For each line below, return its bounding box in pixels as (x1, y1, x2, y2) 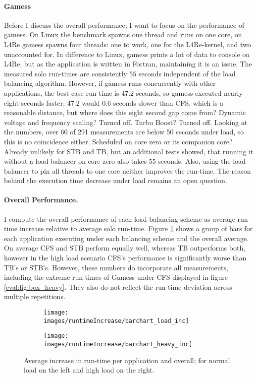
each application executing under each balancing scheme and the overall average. (4, 233, 249, 243)
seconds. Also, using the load (158, 156, 246, 166)
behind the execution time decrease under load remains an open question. (4, 175, 227, 186)
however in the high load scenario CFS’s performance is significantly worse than (4, 252, 247, 263)
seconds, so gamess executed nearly (136, 87, 243, 98)
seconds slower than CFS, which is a (113, 97, 223, 108)
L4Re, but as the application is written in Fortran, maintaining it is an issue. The (4, 59, 252, 69)
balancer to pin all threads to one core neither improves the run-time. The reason (4, 165, 251, 176)
